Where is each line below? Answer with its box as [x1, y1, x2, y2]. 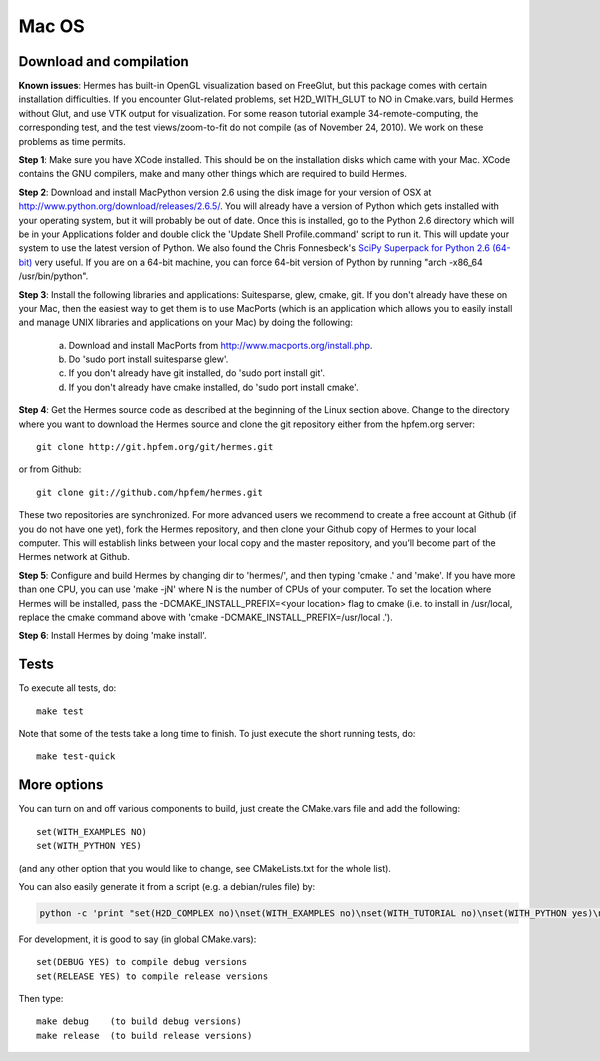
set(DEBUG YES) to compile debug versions [36, 956, 248, 968]
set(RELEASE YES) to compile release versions [36, 970, 269, 982]
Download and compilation [18, 53, 189, 70]
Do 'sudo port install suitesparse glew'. [68, 353, 229, 365]
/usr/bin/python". [18, 270, 89, 282]
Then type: [18, 993, 64, 1005]
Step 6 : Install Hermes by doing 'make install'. [18, 630, 207, 642]
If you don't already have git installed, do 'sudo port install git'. [68, 367, 325, 379]
